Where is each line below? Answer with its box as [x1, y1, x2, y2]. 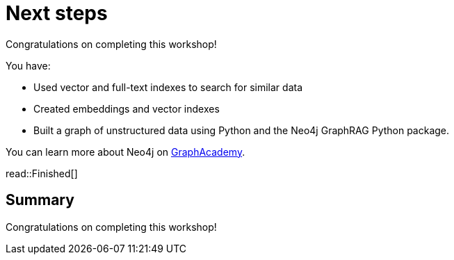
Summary [6, 191, 74, 209]
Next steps [6, 1, 108, 25]
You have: [6, 59, 51, 72]
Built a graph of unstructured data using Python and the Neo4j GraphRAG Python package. [33, 124, 450, 136]
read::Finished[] [6, 167, 78, 179]
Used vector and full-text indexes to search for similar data [33, 81, 303, 93]
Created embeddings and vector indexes [33, 102, 220, 115]
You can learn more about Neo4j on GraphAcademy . [6, 145, 245, 158]
